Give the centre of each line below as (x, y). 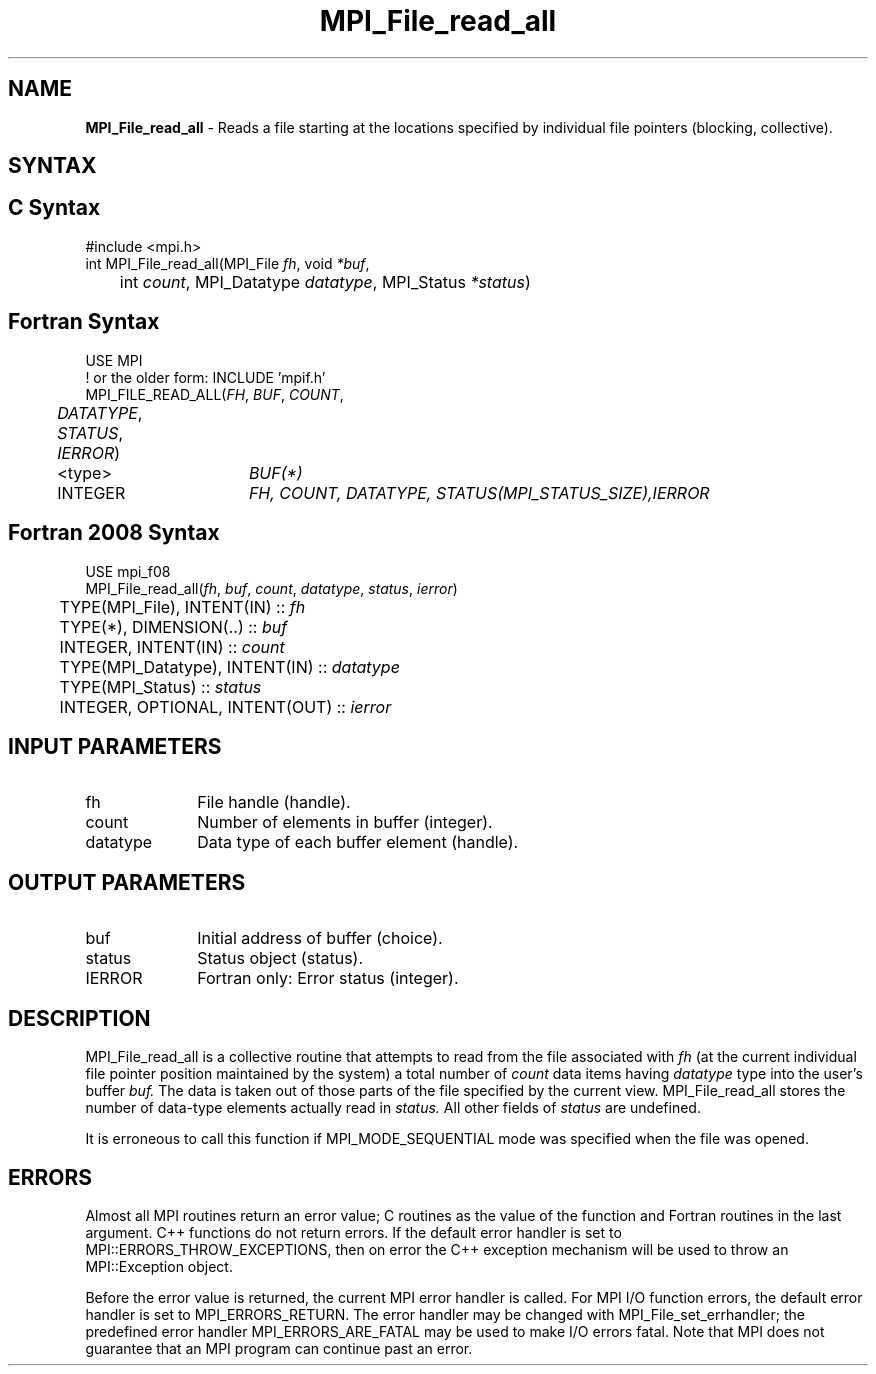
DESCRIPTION (79, 1018)
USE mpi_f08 (128, 571)
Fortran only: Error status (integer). (328, 978)
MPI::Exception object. (159, 1266)
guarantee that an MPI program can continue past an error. (279, 1348)
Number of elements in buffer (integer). (345, 822)
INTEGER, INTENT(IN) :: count (172, 646)
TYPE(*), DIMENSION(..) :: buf (173, 626)
